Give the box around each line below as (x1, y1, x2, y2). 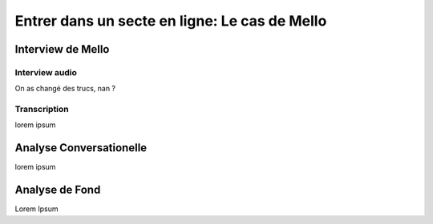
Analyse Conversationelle (14, 141, 148, 155)
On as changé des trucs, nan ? (14, 84, 116, 94)
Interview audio (14, 66, 78, 78)
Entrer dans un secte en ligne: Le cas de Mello (14, 12, 327, 30)
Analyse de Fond (14, 183, 101, 197)
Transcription (14, 104, 70, 115)
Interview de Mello (14, 42, 110, 56)
